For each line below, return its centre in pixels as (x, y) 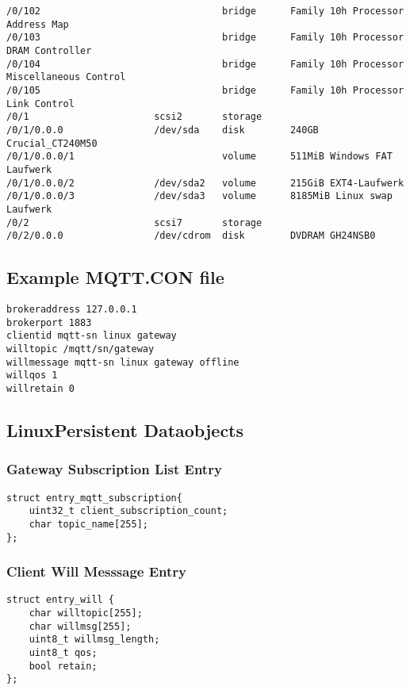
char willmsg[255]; (80, 626)
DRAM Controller (49, 50)
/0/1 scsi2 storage (134, 117)
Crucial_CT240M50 (52, 143)
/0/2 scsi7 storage (134, 222)
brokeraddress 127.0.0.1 (72, 310)
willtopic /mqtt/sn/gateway (80, 349)
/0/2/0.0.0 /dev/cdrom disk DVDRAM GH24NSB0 (191, 236)
